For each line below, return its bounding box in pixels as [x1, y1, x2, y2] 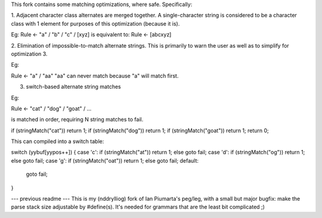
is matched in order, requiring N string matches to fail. [11, 116, 144, 123]
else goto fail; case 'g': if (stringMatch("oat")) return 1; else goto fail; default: [11, 157, 199, 164]
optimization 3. [11, 50, 48, 57]
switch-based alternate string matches [26, 83, 122, 91]
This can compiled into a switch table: [11, 138, 104, 145]
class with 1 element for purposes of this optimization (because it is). [11, 20, 180, 27]
